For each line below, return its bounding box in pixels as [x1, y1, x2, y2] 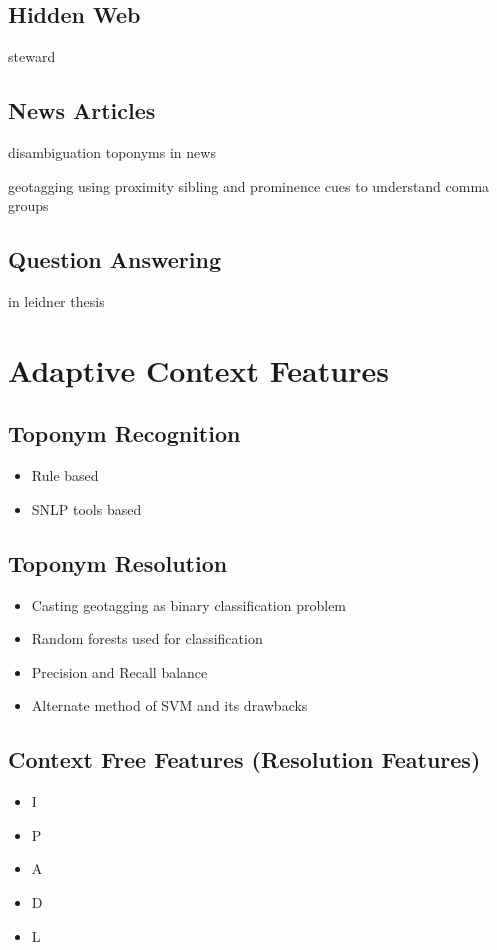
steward [8, 46, 56, 67]
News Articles [8, 95, 156, 126]
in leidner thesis [8, 290, 105, 311]
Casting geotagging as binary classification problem [31, 594, 347, 615]
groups [8, 195, 49, 216]
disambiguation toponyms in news [8, 142, 216, 162]
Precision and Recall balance [31, 661, 208, 682]
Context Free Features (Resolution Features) [8, 744, 481, 775]
